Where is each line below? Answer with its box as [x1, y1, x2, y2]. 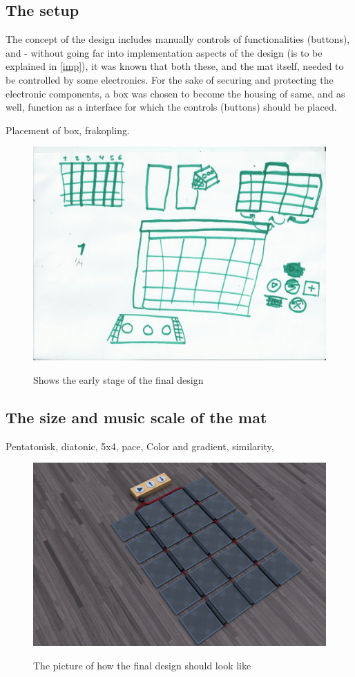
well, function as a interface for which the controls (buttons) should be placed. [6, 100, 337, 114]
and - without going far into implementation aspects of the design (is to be [6, 45, 323, 59]
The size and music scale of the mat [6, 406, 267, 427]
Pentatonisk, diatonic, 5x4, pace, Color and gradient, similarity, [6, 438, 274, 453]
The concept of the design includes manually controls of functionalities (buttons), [6, 32, 350, 46]
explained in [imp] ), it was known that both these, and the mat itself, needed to [6, 59, 344, 73]
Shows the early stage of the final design [33, 372, 204, 387]
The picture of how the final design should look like [33, 658, 251, 672]
